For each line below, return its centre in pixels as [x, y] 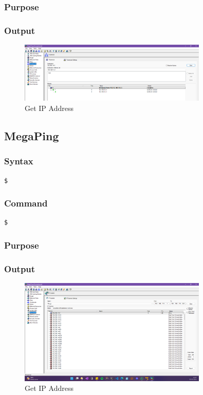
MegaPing [32, 136]
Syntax [19, 161]
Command [26, 203]
